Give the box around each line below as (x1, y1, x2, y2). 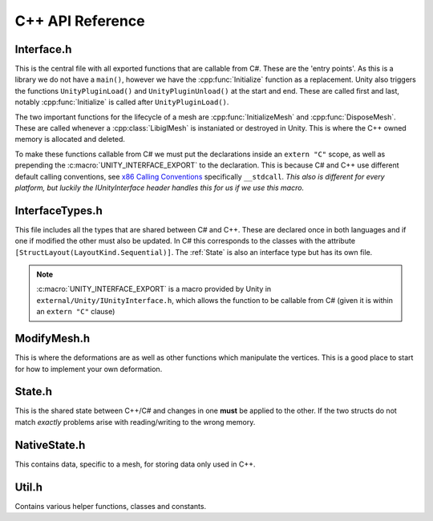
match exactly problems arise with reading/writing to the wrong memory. (14, 417, 256, 426)
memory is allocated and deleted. (14, 135, 126, 144)
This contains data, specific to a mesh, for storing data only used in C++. (14, 459, 256, 469)
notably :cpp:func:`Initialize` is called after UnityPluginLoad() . (14, 97, 229, 107)
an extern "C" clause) (36, 307, 115, 317)
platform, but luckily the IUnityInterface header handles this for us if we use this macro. (14, 183, 305, 192)
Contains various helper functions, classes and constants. (14, 501, 207, 511)
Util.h (14, 480, 43, 494)
